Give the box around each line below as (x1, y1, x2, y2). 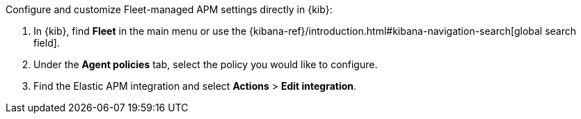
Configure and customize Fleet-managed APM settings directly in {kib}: (6, 3, 333, 15)
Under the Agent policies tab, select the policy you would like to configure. (33, 58, 378, 70)
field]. (33, 37, 60, 49)
